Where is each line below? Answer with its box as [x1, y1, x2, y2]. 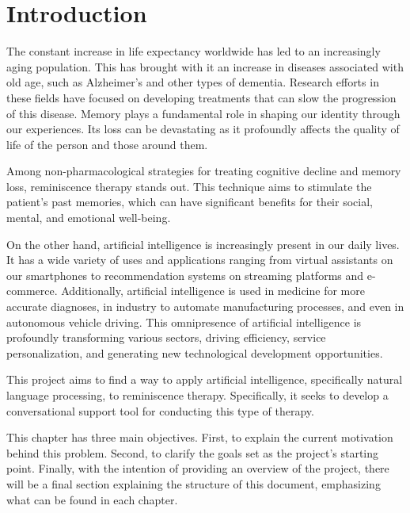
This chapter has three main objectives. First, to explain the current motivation [6, 429, 393, 446]
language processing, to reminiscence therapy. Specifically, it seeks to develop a [6, 387, 389, 403]
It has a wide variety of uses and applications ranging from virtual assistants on [6, 251, 393, 268]
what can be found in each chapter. [6, 491, 178, 507]
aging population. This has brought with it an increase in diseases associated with [6, 58, 404, 75]
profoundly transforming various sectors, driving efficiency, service [6, 329, 326, 346]
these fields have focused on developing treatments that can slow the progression [6, 89, 397, 105]
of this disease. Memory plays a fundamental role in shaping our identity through [6, 105, 401, 121]
